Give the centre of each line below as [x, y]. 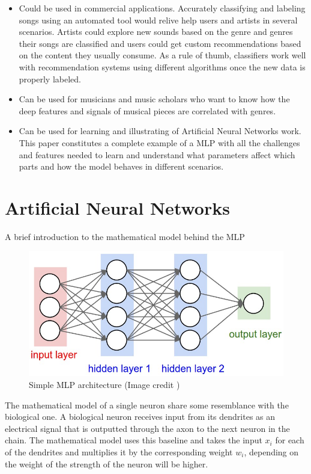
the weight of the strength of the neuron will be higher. [107, 463]
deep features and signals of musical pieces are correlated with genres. [147, 110]
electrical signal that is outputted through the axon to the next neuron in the [147, 428]
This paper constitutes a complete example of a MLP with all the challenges [159, 142]
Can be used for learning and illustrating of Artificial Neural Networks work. [160, 131]
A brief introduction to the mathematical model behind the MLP [125, 236]
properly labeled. [50, 78]
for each [290, 440]
